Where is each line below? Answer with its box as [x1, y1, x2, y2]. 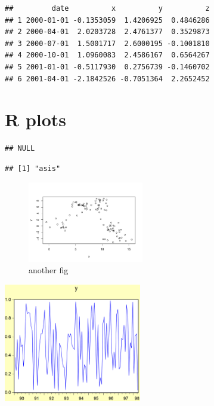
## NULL [5, 144, 35, 153]
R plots [5, 107, 67, 132]
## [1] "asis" [5, 164, 61, 173]
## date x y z [5, 4, 210, 13]
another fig [29, 264, 69, 276]
